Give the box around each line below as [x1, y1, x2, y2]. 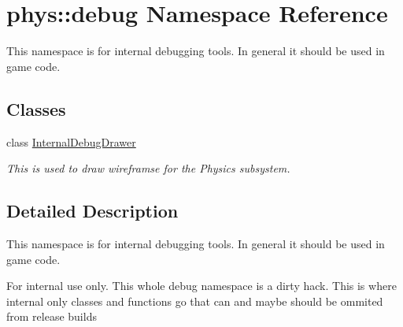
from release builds [6, 308, 97, 325]
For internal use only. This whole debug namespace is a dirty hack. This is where [6, 277, 397, 294]
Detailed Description [6, 199, 179, 223]
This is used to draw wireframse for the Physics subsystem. [6, 160, 290, 177]
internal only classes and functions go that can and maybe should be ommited [6, 292, 383, 309]
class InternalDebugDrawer [6, 133, 136, 150]
